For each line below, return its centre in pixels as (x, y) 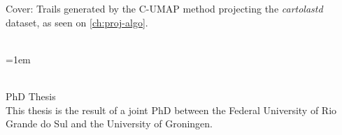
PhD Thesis (31, 96)
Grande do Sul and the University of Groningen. (109, 124)
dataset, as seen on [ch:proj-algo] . (77, 22)
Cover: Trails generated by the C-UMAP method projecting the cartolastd (164, 8)
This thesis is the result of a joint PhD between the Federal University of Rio (171, 110)
